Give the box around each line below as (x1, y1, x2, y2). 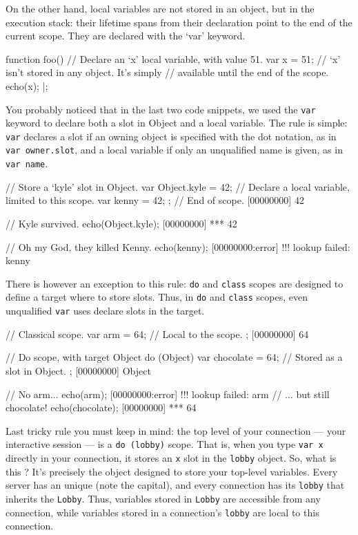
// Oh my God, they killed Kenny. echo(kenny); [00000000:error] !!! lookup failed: (6, 239, 350, 254)
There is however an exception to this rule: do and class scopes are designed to (6, 276, 344, 290)
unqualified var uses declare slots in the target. (6, 303, 205, 318)
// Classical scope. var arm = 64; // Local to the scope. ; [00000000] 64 (6, 326, 309, 341)
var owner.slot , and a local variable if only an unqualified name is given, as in (6, 142, 343, 157)
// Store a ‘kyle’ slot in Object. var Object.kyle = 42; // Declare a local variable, (6, 179, 350, 194)
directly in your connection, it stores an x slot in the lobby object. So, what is (6, 450, 337, 464)
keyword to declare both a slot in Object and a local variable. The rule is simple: (6, 115, 348, 130)
